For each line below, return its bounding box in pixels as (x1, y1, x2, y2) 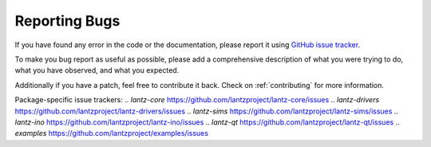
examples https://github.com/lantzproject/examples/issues (14, 129, 209, 138)
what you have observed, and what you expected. (14, 66, 180, 75)
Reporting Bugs (14, 12, 121, 30)
